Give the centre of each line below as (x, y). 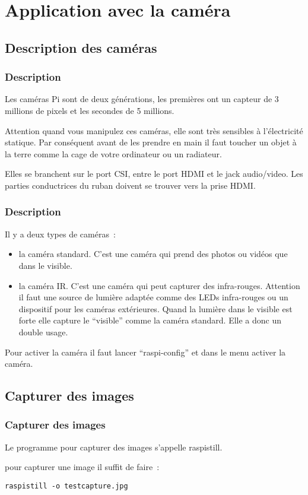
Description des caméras (81, 47)
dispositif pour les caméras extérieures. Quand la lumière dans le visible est (155, 308)
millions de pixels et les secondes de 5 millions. (90, 110)
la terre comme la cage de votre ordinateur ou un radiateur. (113, 153)
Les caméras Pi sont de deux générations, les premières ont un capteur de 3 (142, 99)
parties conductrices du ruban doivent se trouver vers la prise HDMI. (130, 185)
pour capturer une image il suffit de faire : (82, 467)
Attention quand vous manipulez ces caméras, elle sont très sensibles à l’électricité (154, 130)
